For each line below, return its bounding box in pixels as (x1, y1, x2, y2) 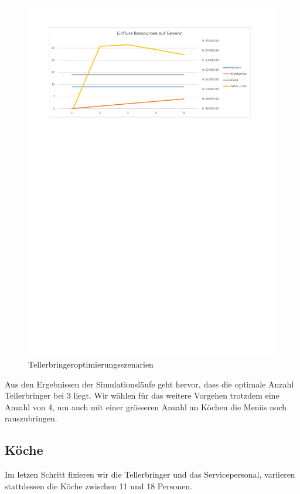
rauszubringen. (5, 412, 57, 424)
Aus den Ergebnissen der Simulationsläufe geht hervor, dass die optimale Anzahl (5, 378, 294, 390)
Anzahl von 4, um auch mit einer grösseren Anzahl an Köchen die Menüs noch (5, 400, 287, 413)
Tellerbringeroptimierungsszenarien (28, 358, 154, 370)
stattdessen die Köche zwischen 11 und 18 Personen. (5, 479, 192, 492)
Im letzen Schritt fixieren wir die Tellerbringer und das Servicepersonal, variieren (5, 468, 295, 481)
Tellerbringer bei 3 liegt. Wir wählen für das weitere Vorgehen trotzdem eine (5, 389, 279, 402)
